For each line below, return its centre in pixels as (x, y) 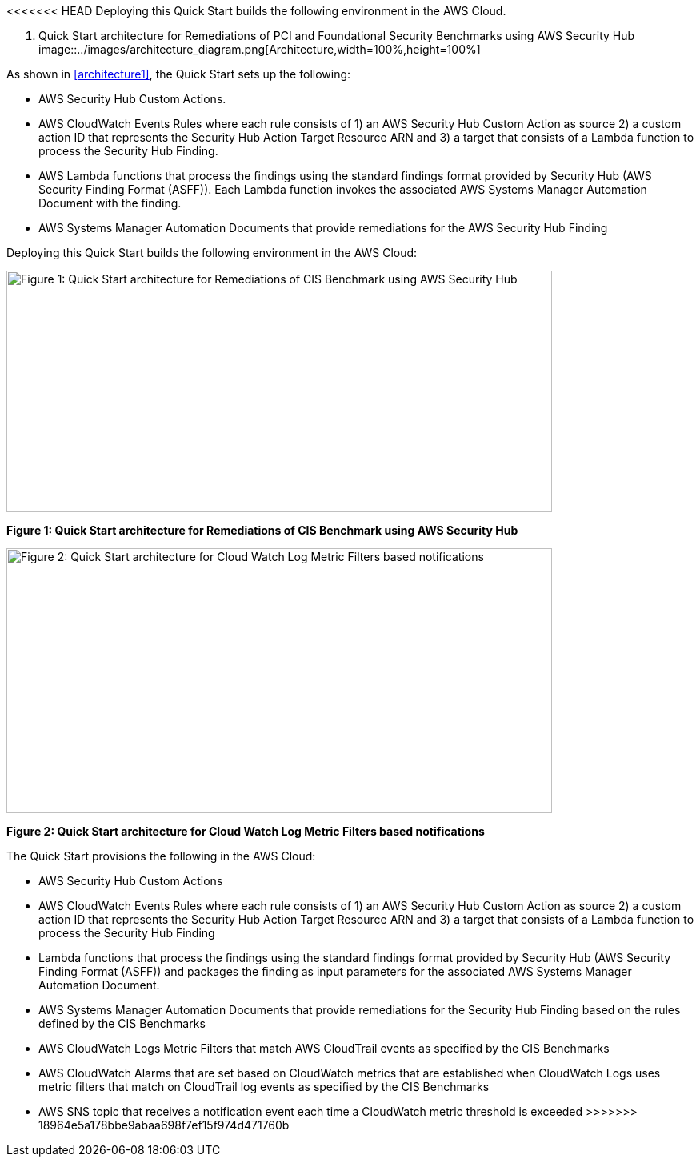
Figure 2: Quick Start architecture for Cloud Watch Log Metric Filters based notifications (246, 831)
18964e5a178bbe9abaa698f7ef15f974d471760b (164, 1125)
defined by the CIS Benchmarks (122, 1023)
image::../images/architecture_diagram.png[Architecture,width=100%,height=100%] (260, 49)
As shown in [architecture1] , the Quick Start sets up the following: (179, 74)
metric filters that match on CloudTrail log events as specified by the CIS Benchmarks (264, 1087)
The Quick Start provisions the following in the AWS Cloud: (161, 856)
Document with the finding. (110, 203)
